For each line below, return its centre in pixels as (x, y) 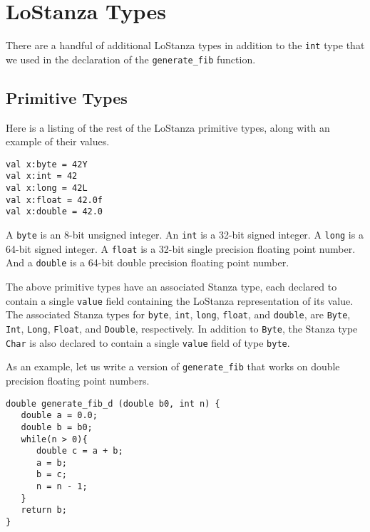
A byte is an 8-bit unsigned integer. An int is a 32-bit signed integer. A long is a (185, 235)
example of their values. (58, 141)
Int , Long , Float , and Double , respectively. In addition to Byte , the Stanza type (182, 328)
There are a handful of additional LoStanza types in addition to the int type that (185, 45)
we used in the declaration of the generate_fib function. (131, 59)
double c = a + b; (79, 451)
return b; (44, 510)
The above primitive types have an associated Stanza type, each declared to (171, 287)
